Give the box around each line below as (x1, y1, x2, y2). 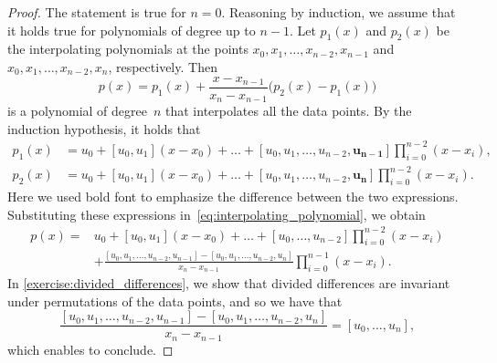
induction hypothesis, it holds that (7, 119, 201, 138)
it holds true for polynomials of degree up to (7, 20, 256, 39)
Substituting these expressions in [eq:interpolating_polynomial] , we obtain (7, 204, 426, 223)
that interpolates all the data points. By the (165, 101, 412, 120)
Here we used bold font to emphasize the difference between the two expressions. (7, 186, 459, 205)
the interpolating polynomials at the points (7, 39, 248, 58)
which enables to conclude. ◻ (7, 339, 174, 358)
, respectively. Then (108, 57, 217, 76)
